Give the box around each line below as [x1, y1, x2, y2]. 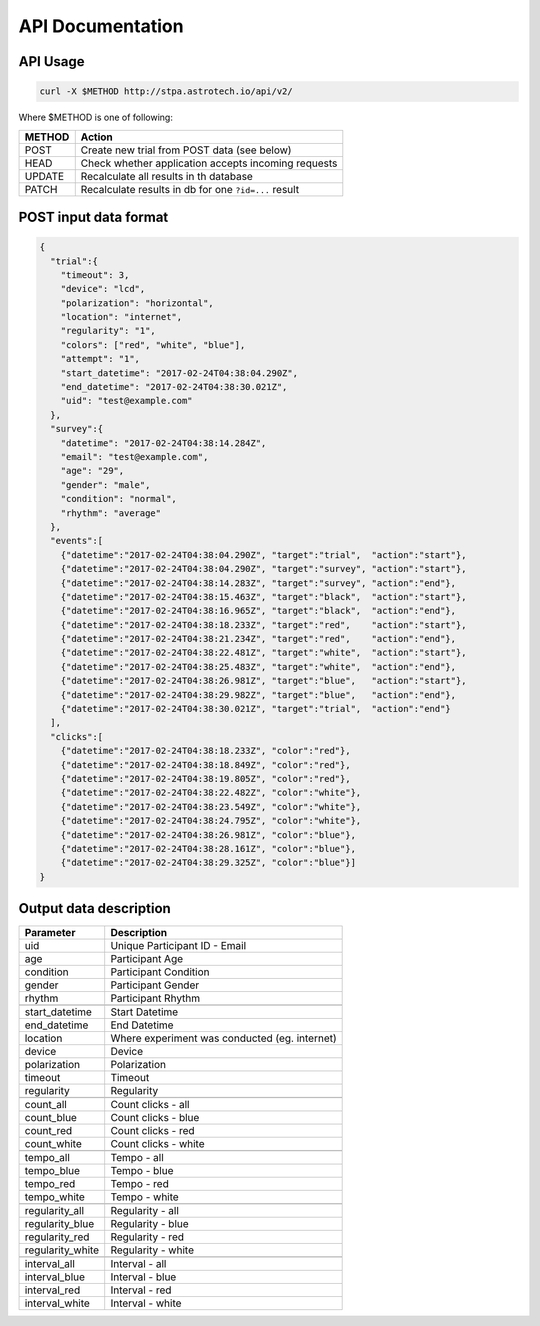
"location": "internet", [60, 311, 183, 323]
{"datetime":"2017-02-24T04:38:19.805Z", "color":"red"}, [60, 773, 351, 784]
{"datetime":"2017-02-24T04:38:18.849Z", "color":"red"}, [60, 759, 351, 770]
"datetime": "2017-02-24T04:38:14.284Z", [60, 437, 267, 449]
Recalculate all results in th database [80, 169, 254, 183]
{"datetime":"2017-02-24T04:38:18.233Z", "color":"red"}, [60, 745, 351, 757]
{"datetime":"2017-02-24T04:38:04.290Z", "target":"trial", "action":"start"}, [60, 549, 467, 560]
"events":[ [50, 535, 104, 547]
